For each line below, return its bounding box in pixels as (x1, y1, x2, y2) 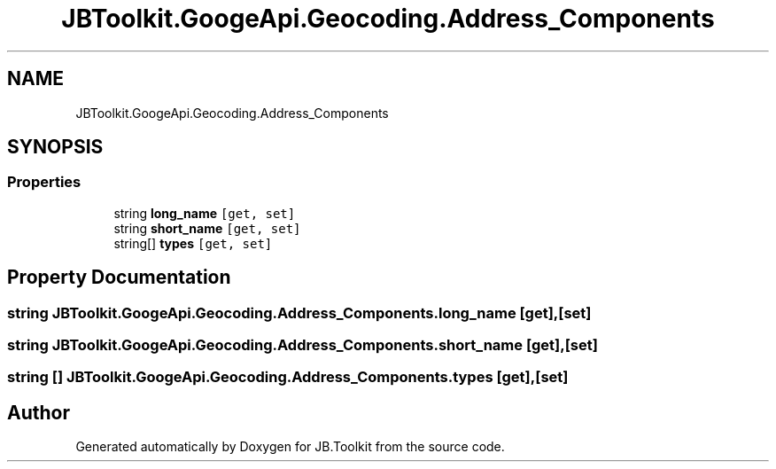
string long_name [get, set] (113, 205, 296, 221)
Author (7, 401, 70, 424)
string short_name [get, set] (113, 220, 301, 236)
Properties (7, 173, 81, 192)
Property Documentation (7, 266, 231, 289)
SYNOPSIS (7, 136, 104, 159)
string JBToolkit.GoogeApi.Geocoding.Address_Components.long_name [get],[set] (7, 303, 592, 322)
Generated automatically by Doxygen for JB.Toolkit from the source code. (75, 439, 505, 455)
